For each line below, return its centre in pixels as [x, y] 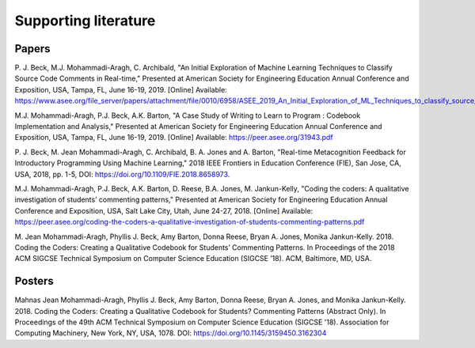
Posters [34, 281]
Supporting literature [85, 21]
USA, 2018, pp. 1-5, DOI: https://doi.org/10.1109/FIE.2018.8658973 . [122, 174]
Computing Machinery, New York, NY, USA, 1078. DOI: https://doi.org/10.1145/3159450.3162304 [171, 333]
